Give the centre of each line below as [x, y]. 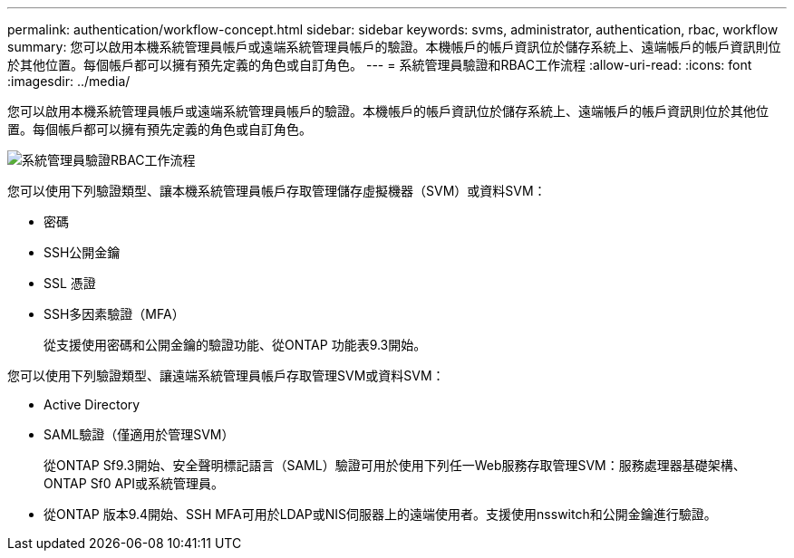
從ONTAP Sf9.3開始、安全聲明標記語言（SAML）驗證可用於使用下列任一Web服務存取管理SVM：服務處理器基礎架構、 [395, 465]
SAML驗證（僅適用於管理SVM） [139, 434]
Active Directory [92, 404]
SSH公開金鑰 [82, 252]
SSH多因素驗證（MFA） [114, 314]
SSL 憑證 [70, 283]
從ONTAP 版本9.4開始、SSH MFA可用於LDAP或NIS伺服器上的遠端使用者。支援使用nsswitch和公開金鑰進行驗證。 [380, 514]
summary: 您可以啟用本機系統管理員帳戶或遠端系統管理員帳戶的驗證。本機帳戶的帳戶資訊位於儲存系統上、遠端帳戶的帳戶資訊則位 [394, 47]
